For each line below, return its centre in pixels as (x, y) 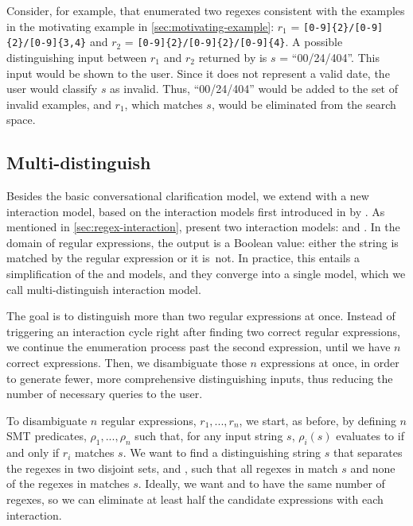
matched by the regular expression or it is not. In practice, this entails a (183, 258)
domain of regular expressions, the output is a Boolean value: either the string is (203, 242)
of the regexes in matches (68, 483)
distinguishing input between (77, 57)
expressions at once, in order (330, 363)
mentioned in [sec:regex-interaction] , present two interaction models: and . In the (203, 227)
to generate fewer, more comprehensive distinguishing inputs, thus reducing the (200, 378)
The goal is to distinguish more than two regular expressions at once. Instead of (201, 316)
